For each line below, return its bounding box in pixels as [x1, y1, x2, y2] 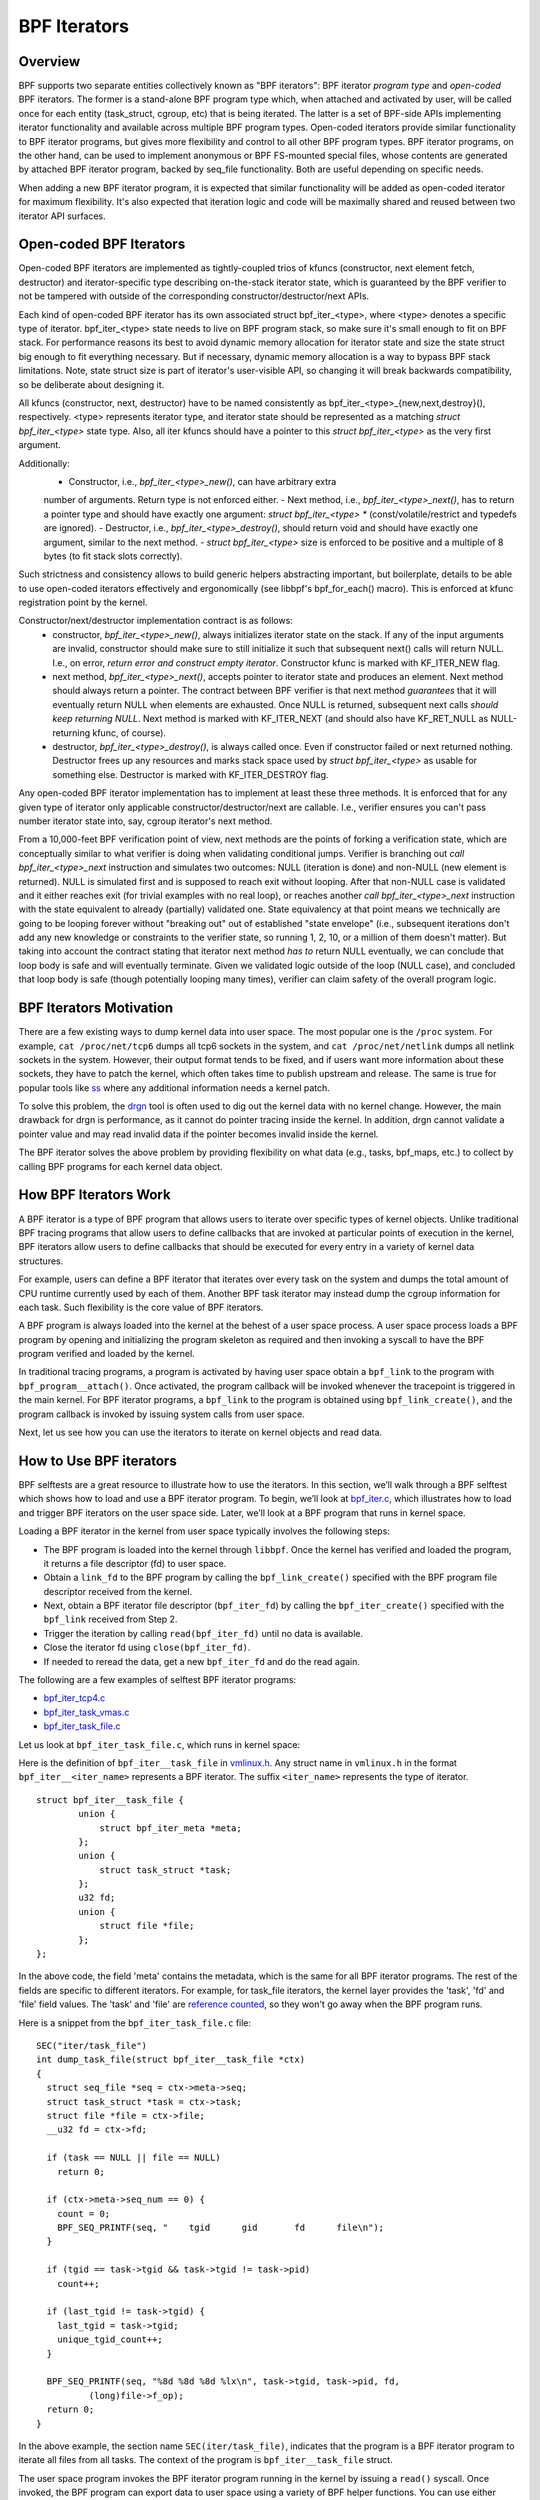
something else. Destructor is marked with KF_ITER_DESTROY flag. [52, 768, 329, 780]
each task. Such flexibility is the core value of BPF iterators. [18, 1301, 264, 1313]
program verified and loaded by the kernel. [18, 1348, 195, 1360]
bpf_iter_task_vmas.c [43, 1706, 130, 1718]
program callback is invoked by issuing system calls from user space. [18, 1408, 305, 1420]
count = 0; [56, 2208, 111, 2219]
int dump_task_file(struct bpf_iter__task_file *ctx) [36, 2054, 305, 2065]
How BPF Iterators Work [18, 1186, 171, 1204]
